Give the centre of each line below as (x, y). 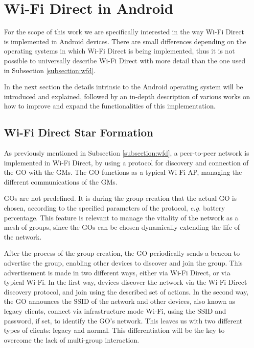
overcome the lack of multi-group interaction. (72, 339)
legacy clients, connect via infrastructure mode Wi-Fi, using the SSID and (115, 310)
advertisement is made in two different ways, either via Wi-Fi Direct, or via (117, 272)
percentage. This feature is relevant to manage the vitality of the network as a (121, 217)
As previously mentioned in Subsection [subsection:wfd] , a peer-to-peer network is (127, 153)
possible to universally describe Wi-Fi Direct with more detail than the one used (125, 60)
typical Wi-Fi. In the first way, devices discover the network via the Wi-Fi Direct (126, 282)
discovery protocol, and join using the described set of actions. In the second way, (126, 291)
